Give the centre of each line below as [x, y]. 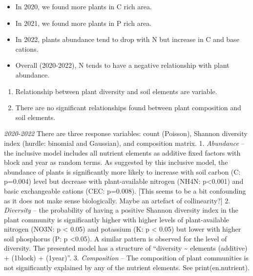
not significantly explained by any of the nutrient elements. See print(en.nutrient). [127, 267]
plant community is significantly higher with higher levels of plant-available [116, 219]
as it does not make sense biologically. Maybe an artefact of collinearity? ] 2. [117, 200]
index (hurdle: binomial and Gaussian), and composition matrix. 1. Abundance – [124, 143]
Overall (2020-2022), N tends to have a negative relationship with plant [122, 65]
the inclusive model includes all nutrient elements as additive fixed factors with [122, 152]
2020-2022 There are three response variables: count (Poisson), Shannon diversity [126, 133]
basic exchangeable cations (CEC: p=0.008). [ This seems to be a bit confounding [125, 190]
